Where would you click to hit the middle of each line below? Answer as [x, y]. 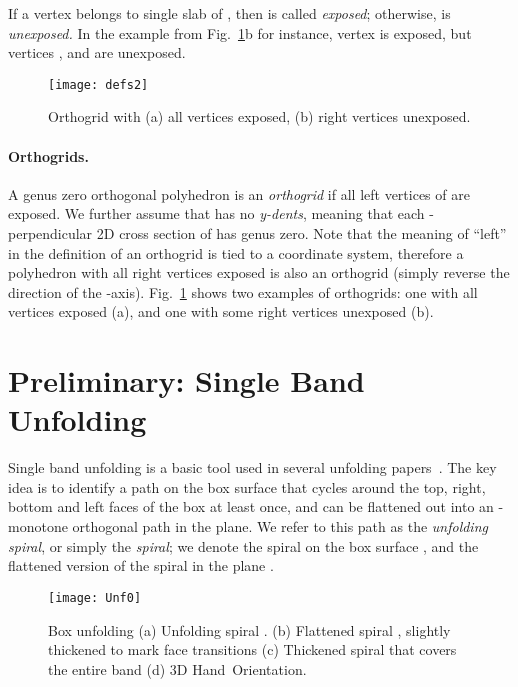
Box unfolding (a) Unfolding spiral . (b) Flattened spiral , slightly [249, 629]
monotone [38, 526]
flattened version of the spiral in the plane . [141, 565]
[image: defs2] [98, 84]
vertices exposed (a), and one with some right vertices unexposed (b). [221, 311]
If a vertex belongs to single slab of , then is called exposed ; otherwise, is [229, 13]
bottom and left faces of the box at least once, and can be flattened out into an [251, 506]
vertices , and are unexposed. [97, 52]
